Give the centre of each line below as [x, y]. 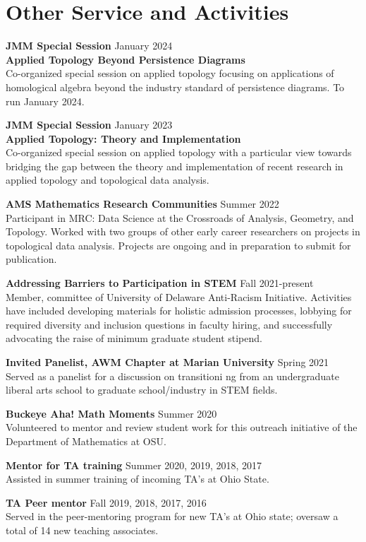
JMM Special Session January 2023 [89, 125]
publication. [31, 259]
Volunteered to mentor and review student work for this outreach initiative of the [182, 427]
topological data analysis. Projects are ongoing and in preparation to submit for [178, 245]
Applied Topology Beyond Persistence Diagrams [126, 59]
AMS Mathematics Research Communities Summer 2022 [142, 204]
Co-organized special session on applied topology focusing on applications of [170, 73]
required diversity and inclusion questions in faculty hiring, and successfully [169, 324]
